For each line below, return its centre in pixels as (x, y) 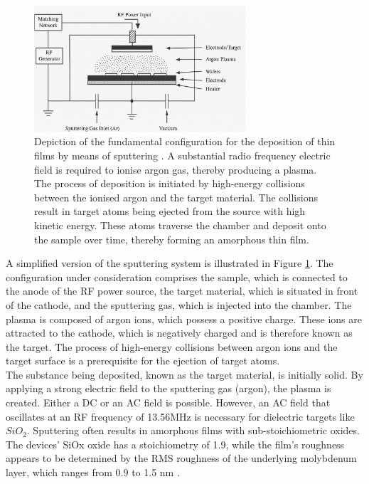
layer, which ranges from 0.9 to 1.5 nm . (93, 472)
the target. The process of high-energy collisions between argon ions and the (172, 346)
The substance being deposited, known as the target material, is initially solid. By (184, 374)
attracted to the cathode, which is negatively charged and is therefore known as (179, 333)
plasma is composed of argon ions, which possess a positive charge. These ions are (184, 319)
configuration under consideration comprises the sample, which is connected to (177, 277)
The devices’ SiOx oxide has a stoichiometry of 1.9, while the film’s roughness (175, 444)
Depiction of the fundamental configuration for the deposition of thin (185, 141)
